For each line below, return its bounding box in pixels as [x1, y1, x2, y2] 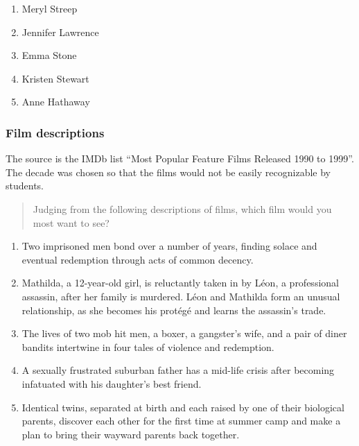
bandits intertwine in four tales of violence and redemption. [21, 339, 274, 354]
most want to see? [33, 215, 110, 230]
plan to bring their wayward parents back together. [21, 427, 240, 441]
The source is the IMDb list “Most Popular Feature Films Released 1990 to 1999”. [6, 151, 354, 166]
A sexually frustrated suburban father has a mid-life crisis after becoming [21, 363, 335, 377]
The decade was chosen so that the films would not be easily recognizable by [6, 164, 331, 179]
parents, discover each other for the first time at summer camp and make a [21, 413, 341, 428]
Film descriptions [6, 123, 105, 141]
